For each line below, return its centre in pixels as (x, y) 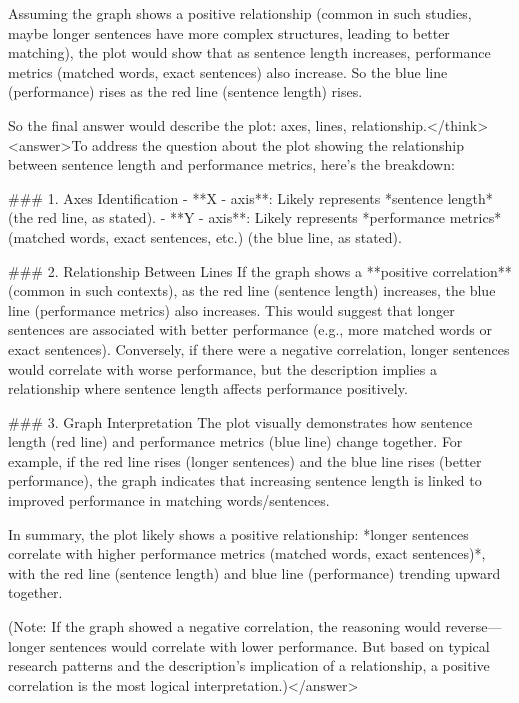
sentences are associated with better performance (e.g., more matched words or (250, 329)
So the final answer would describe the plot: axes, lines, (177, 124)
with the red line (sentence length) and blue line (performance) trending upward (254, 572)
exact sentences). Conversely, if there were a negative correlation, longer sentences (259, 348)
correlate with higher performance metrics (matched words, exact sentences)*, (247, 553)
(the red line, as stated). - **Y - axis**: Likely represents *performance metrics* (255, 217)
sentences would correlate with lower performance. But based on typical (270, 645)
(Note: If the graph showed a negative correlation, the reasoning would (224, 626)
